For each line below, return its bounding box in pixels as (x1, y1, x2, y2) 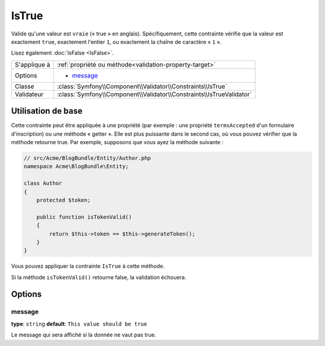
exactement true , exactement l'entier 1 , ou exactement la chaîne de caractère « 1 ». (11, 38, 222, 45)
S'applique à (14, 60, 51, 68)
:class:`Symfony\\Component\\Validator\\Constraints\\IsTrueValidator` (57, 90, 252, 99)
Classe (14, 82, 34, 90)
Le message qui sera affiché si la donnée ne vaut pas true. (11, 331, 156, 339)
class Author (23, 180, 63, 187)
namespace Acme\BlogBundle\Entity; (23, 163, 129, 170)
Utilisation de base (11, 106, 83, 117)
